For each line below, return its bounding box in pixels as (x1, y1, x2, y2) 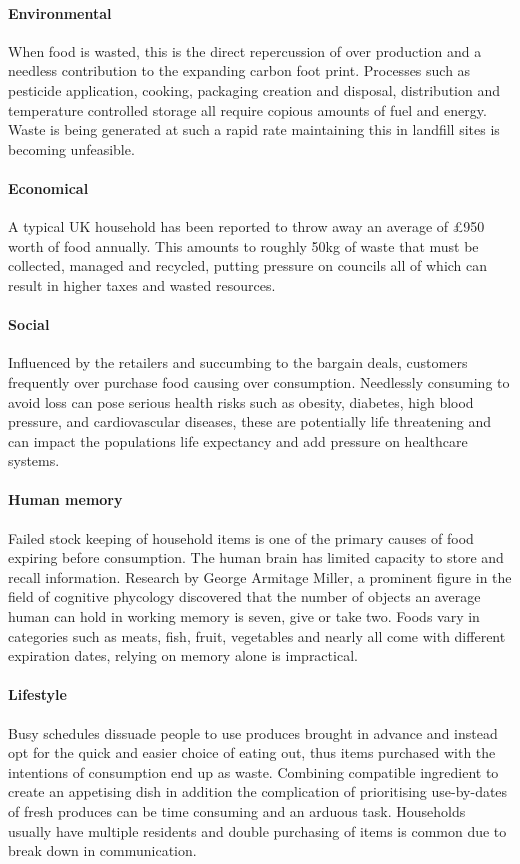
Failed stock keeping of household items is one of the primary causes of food (8, 527, 474, 548)
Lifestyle (8, 684, 67, 705)
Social (8, 314, 50, 335)
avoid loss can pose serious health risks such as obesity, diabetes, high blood (8, 391, 474, 412)
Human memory (8, 489, 123, 510)
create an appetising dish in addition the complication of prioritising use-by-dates (8, 781, 508, 802)
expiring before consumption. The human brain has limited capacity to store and (8, 547, 504, 568)
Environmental (8, 2, 112, 23)
